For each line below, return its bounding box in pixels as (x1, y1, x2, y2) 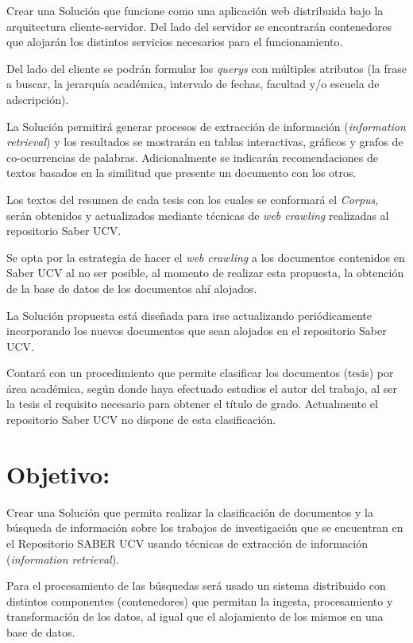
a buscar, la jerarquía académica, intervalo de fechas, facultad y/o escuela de (6, 75, 380, 92)
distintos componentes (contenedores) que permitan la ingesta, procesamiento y (6, 592, 393, 609)
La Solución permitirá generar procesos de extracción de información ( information (6, 117, 406, 134)
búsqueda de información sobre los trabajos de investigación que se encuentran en (6, 519, 403, 536)
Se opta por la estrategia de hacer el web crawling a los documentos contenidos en (6, 248, 405, 265)
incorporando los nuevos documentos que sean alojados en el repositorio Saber (6, 322, 387, 339)
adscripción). (6, 90, 69, 107)
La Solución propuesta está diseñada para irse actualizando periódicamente (6, 306, 372, 323)
